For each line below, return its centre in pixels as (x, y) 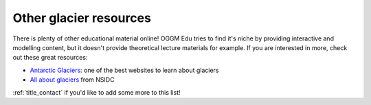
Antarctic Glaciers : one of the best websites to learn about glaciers (124, 70)
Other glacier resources (82, 18)
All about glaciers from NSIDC (72, 80)
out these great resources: (50, 58)
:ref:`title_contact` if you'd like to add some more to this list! (97, 92)
